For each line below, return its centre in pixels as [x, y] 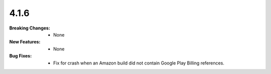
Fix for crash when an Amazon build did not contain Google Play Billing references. [139, 63]
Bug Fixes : [21, 56]
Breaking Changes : [30, 28]
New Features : [25, 42]
